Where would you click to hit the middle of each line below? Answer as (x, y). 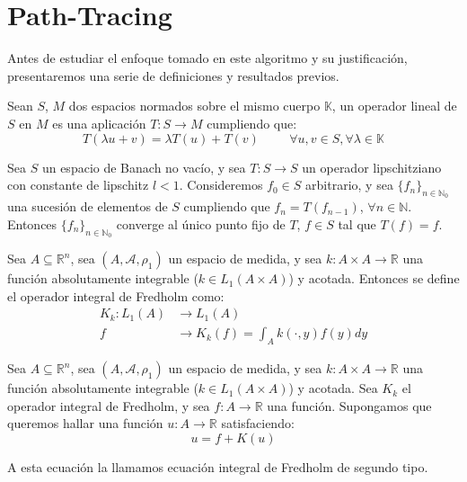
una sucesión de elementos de (88, 206)
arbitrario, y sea (349, 185)
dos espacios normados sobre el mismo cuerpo (194, 106)
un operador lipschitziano (372, 167)
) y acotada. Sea (333, 388)
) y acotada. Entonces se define (374, 278)
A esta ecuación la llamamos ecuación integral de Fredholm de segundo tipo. (218, 466)
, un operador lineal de (394, 106)
